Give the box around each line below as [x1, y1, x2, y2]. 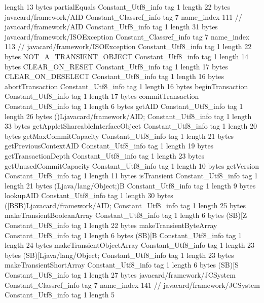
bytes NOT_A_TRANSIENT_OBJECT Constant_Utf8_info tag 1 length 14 [5, 51, 249, 61]
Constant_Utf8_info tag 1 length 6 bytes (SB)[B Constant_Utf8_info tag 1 [5, 230, 242, 240]
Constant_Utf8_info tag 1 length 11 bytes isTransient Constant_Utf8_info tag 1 [5, 170, 258, 181]
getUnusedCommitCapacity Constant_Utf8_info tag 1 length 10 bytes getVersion [5, 160, 259, 171]
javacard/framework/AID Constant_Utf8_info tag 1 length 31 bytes [5, 21, 218, 32]
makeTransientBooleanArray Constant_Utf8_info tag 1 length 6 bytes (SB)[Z [5, 210, 247, 220]
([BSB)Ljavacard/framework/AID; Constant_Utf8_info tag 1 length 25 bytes [5, 200, 246, 210]
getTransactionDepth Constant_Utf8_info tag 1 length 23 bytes [5, 150, 205, 161]
